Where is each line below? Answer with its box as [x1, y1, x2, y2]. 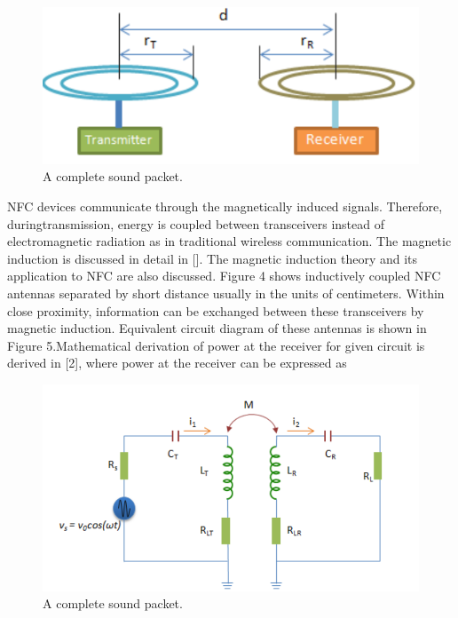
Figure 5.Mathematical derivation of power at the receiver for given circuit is [7, 336, 425, 354]
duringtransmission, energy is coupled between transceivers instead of [7, 214, 385, 233]
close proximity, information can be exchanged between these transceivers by [7, 301, 424, 320]
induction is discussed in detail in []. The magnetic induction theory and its [7, 249, 418, 267]
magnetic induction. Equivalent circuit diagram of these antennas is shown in [7, 319, 427, 337]
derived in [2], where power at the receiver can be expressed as [7, 353, 347, 372]
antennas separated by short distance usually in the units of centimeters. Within [7, 283, 445, 302]
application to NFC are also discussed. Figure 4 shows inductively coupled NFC [7, 266, 441, 285]
